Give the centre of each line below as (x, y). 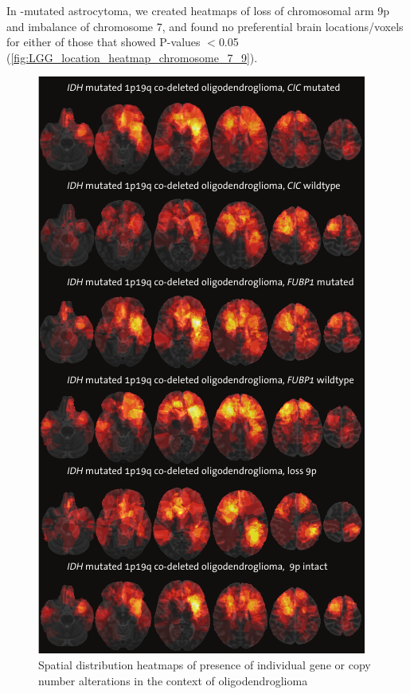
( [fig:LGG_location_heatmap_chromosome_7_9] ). (132, 57)
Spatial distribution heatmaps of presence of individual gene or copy (205, 664)
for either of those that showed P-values (103, 42)
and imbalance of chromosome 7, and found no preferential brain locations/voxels (205, 26)
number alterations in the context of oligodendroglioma (173, 680)
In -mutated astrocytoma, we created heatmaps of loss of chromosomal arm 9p (198, 10)
